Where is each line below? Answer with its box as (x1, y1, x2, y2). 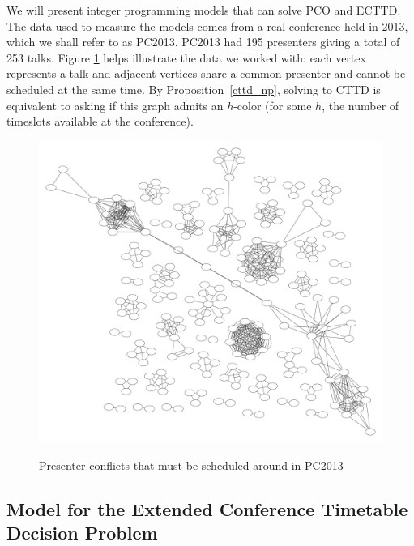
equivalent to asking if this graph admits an (6, 96, 224, 113)
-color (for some (233, 96, 312, 113)
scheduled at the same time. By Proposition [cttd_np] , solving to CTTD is (6, 80, 381, 97)
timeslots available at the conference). (6, 113, 194, 130)
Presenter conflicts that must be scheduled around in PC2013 (39, 457, 344, 473)
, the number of (322, 96, 399, 113)
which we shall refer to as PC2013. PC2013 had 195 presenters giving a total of (6, 33, 400, 50)
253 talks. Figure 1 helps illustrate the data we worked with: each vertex (6, 49, 366, 66)
